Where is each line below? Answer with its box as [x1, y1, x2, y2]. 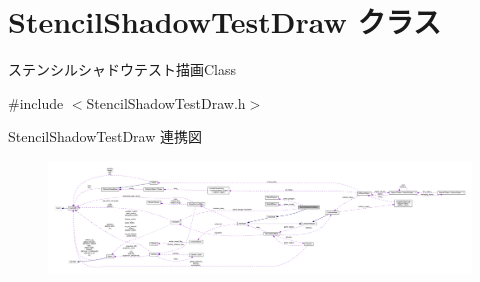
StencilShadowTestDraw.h [86, 92, 246, 113]
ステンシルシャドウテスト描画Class [8, 59, 237, 80]
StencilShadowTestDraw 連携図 [8, 126, 202, 147]
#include [8, 92, 64, 113]
